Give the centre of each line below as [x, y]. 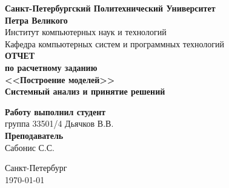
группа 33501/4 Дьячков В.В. [59, 123]
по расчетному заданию [51, 67]
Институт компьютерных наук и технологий [86, 32]
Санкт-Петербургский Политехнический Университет [110, 8]
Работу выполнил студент [55, 111]
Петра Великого [36, 20]
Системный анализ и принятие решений [85, 91]
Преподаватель [34, 135]
